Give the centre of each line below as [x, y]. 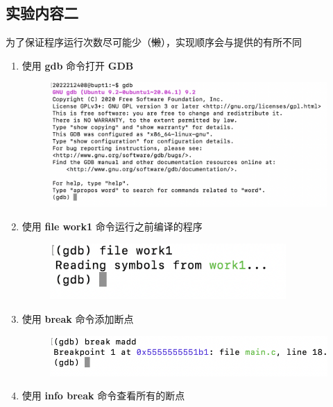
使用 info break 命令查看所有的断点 [103, 396]
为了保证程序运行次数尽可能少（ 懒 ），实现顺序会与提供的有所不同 [154, 42]
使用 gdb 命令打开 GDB [78, 65]
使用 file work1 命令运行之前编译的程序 [112, 226]
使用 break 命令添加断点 [78, 319]
